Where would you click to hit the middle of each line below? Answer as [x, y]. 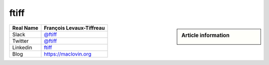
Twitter [20, 41]
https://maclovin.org [68, 54]
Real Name [25, 28]
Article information [205, 35]
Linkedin [22, 47]
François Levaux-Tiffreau [74, 28]
